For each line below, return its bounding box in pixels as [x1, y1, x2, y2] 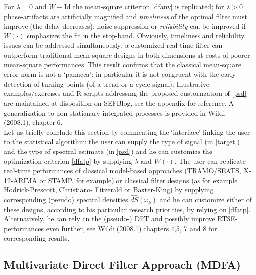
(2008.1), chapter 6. [4, 117, 63, 127]
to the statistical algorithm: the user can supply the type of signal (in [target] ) [4, 136, 240, 147]
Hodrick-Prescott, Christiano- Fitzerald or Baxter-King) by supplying [4, 184, 214, 195]
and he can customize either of [159, 194, 252, 205]
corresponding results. [4, 233, 70, 243]
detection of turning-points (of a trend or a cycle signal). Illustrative [4, 78, 210, 89]
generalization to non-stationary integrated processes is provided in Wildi [4, 107, 225, 118]
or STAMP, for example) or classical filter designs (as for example [39, 175, 238, 185]
